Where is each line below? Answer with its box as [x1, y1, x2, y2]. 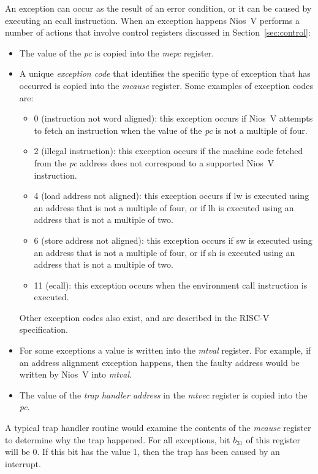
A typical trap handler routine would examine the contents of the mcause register [5, 421, 311, 434]
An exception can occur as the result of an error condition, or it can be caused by [5, 2, 312, 14]
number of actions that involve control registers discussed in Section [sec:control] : [5, 26, 311, 39]
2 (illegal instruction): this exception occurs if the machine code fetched [34, 144, 303, 157]
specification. [19, 323, 68, 336]
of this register [246, 433, 300, 446]
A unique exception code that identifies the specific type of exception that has [19, 67, 311, 80]
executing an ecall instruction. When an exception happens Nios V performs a [5, 14, 300, 26]
